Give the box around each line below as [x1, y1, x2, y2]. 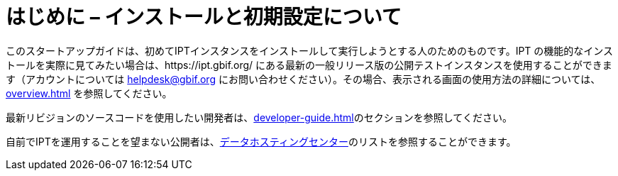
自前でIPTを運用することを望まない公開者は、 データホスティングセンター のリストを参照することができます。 [6, 135, 517, 148]
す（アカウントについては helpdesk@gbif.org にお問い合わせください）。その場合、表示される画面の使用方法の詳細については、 [6, 72, 601, 85]
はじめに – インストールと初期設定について [6, 5, 402, 29]
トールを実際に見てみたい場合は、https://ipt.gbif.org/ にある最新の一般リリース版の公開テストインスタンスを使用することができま [6, 58, 612, 71]
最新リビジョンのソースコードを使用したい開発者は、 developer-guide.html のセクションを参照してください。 [6, 111, 512, 123]
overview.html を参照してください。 [6, 87, 172, 99]
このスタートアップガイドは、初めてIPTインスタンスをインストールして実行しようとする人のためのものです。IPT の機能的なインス [6, 44, 614, 57]
